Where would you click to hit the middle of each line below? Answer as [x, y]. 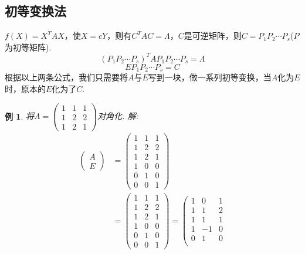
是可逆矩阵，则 [213, 35]
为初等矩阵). [28, 47]
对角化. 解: [118, 116]
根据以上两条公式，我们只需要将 [66, 77]
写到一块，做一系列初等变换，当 [210, 77]
